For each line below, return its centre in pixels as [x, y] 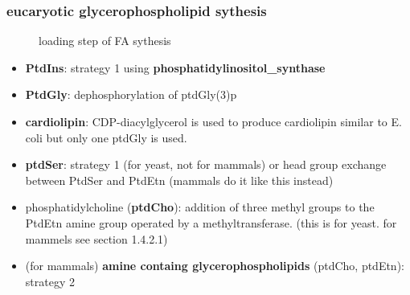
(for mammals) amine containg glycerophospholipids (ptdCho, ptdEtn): [215, 266]
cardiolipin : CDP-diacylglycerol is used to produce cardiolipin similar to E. [213, 121]
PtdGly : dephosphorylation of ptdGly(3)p [131, 94]
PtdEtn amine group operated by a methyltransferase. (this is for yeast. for [211, 222]
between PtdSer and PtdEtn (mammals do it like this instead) [179, 180]
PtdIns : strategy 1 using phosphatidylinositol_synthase [175, 67]
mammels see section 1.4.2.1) [96, 238]
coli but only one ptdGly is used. [106, 137]
